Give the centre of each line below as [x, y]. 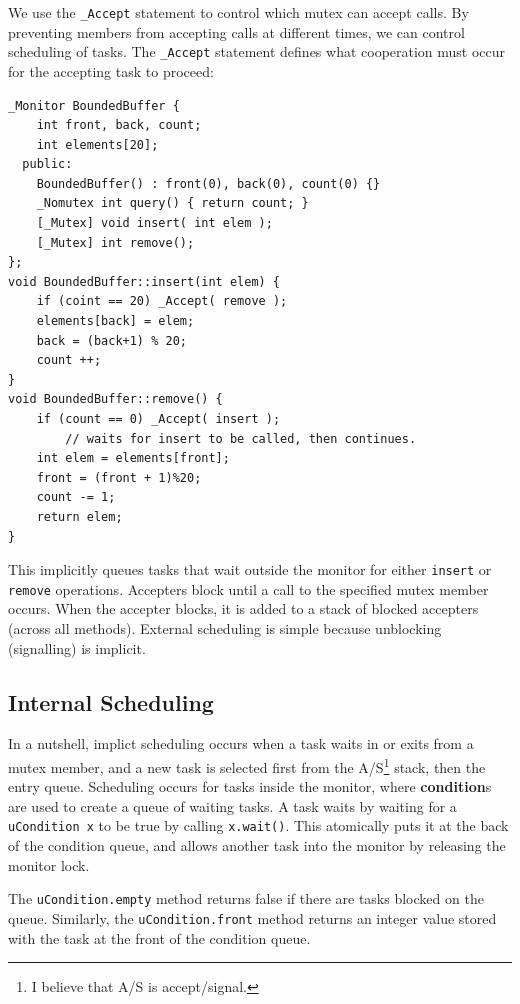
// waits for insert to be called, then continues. [241, 438]
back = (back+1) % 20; [111, 340]
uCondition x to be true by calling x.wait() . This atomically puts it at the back [258, 825]
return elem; [79, 516]
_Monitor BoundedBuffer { [94, 105]
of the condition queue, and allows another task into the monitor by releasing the [257, 845]
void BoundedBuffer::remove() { [115, 399]
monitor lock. [49, 864]
